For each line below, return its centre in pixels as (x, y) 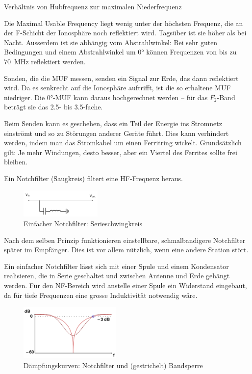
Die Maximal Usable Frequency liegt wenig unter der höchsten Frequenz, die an (124, 23)
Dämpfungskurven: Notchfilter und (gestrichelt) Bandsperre (113, 365)
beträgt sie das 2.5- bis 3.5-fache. (53, 107)
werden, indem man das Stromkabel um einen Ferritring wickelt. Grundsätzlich (123, 143)
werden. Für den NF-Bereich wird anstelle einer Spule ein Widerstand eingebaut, (126, 285)
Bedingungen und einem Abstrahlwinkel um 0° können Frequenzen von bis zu (120, 52)
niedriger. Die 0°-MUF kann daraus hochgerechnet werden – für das (106, 97)
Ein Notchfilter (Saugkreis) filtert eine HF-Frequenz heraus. (93, 178)
